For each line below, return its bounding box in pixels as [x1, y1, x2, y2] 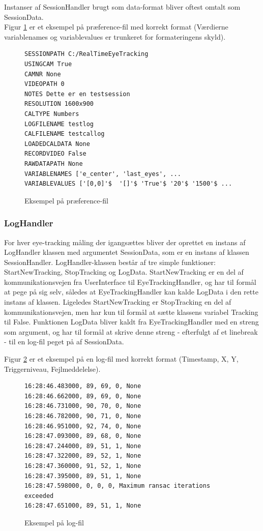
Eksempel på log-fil [24, 517, 84, 527]
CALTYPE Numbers [24, 110, 79, 117]
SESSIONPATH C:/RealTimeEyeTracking [24, 50, 149, 58]
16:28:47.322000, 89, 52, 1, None [24, 452, 141, 460]
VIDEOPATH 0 [24, 80, 65, 88]
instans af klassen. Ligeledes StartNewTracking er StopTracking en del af [4, 297, 231, 307]
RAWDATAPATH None [24, 160, 83, 167]
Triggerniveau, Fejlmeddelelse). [4, 363, 101, 374]
